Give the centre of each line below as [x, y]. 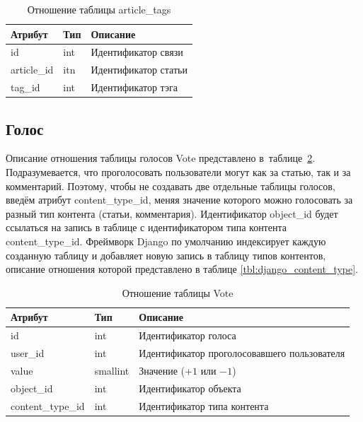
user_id [28, 353]
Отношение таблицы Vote [178, 292]
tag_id [25, 87]
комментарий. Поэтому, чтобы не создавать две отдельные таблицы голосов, [171, 186]
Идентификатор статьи [139, 70]
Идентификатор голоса [188, 335]
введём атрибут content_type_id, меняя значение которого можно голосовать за [179, 200]
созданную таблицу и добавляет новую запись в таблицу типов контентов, [166, 255]
